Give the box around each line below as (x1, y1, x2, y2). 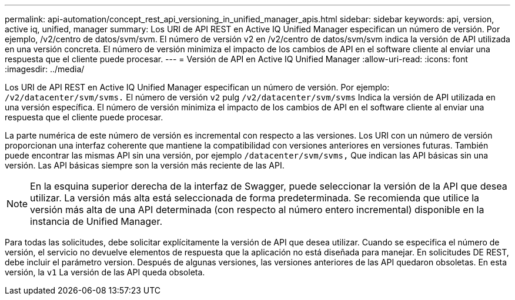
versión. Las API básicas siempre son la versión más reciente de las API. (5, 160, 285, 170)
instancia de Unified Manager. (30, 215, 163, 227)
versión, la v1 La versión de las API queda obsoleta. (5, 267, 205, 277)
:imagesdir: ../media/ (5, 64, 85, 74)
